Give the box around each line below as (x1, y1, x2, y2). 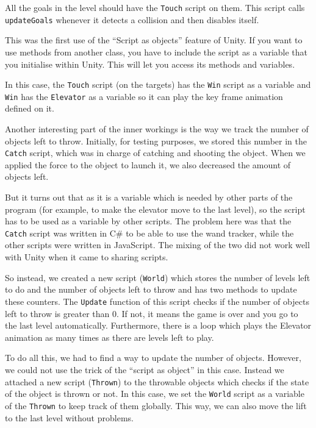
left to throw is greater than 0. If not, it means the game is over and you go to (5, 307, 298, 319)
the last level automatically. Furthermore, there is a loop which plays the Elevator (5, 319, 312, 332)
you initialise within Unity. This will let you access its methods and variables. (5, 57, 295, 70)
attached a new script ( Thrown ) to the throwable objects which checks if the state (5, 375, 309, 388)
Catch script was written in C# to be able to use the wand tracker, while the (5, 226, 294, 239)
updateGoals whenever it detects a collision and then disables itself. (5, 13, 259, 26)
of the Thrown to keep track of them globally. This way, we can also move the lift (5, 399, 307, 412)
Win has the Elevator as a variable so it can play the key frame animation (5, 90, 283, 102)
